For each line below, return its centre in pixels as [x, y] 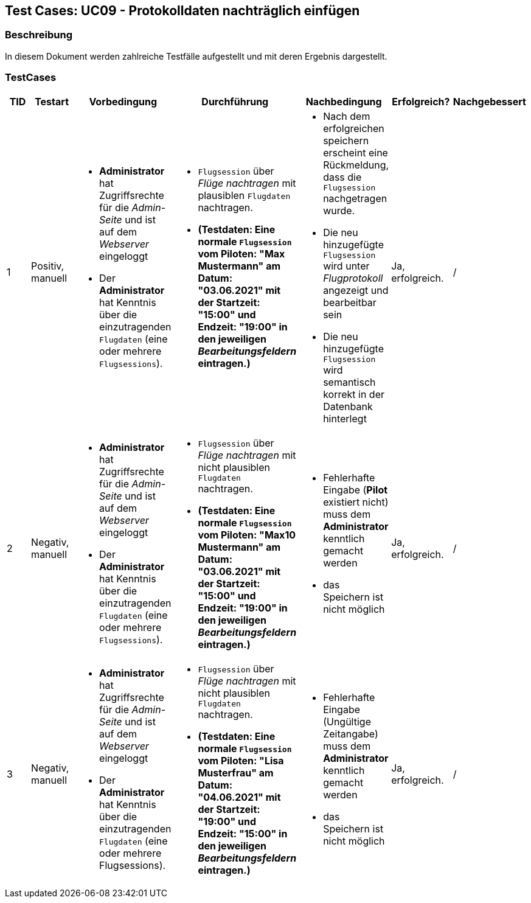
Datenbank [348, 406]
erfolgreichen [354, 128]
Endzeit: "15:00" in [243, 833]
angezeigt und [356, 290]
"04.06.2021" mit [239, 797]
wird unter [346, 266]
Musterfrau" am [236, 772]
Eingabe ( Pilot [356, 490]
